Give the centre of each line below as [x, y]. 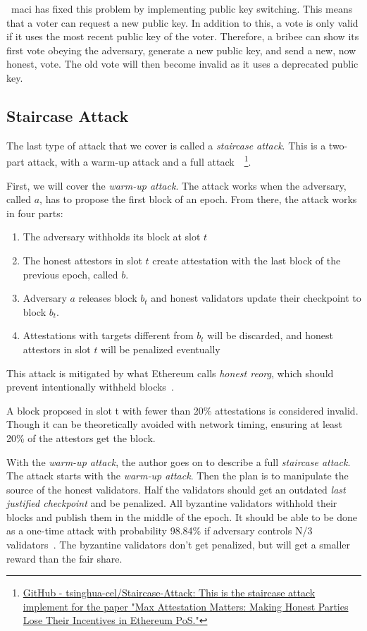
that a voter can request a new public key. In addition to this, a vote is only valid [182, 22]
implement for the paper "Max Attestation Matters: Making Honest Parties [186, 606]
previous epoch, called [70, 274]
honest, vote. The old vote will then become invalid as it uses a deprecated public [182, 64]
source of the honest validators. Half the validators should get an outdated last [176, 489]
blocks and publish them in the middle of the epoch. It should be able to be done [182, 516]
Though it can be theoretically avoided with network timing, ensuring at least [175, 424]
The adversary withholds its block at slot [112, 237]
